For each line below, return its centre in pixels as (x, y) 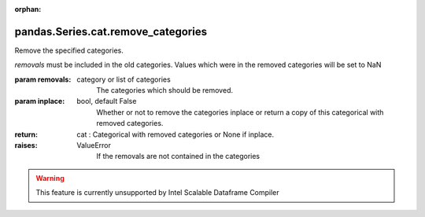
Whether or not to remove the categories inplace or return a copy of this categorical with (240, 112)
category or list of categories (124, 79)
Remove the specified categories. (69, 50)
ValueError (94, 145)
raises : (26, 145)
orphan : (28, 9)
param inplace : (40, 101)
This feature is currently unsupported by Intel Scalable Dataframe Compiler (157, 193)
